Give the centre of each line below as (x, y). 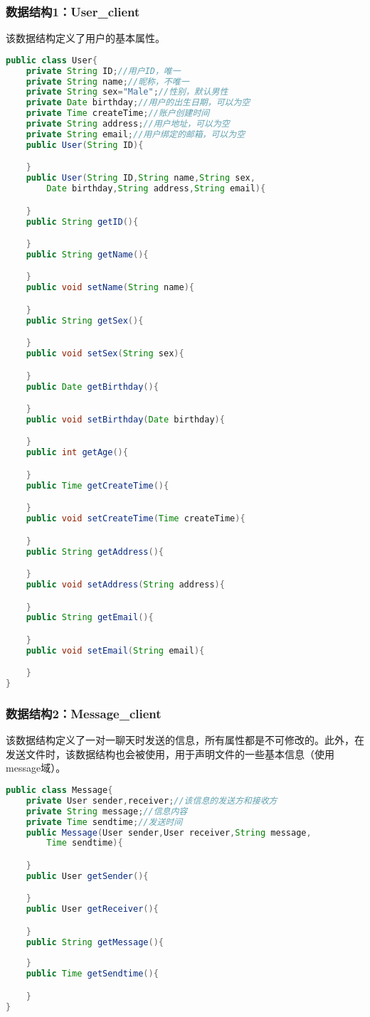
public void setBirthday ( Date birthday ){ (125, 419)
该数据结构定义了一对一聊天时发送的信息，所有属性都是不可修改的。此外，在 (185, 740)
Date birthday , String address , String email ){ (156, 189)
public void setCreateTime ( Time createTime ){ (136, 519)
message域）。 (36, 768)
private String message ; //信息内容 (107, 811)
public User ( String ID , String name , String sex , (141, 178)
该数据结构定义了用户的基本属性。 (85, 38)
